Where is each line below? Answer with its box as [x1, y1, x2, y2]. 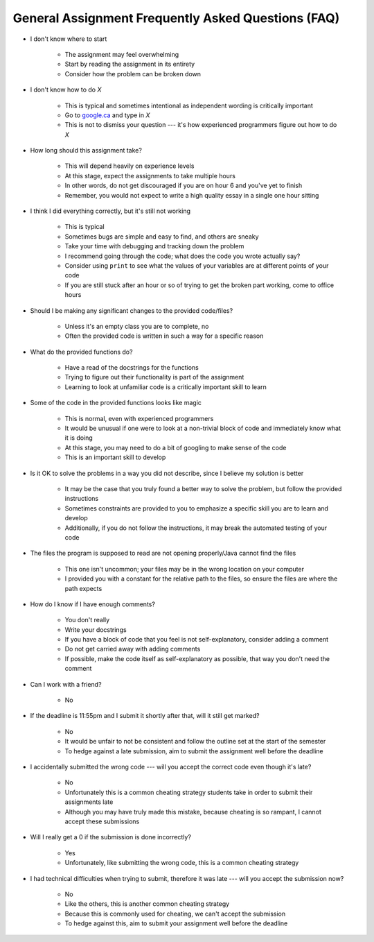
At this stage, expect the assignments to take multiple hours [64, 171, 235, 180]
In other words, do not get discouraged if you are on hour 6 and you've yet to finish [64, 181, 303, 190]
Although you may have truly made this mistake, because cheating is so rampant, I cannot [64, 807, 322, 816]
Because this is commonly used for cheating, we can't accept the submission [64, 909, 286, 918]
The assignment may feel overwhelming [64, 50, 179, 58]
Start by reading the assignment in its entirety [64, 60, 195, 69]
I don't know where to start [30, 35, 107, 43]
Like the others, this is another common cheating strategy [64, 900, 230, 908]
